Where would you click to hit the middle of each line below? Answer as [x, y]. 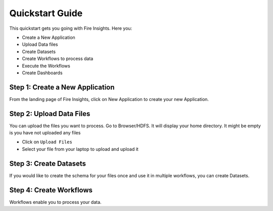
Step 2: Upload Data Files [50, 114]
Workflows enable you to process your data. [55, 202]
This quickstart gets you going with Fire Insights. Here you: [71, 28]
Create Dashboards [42, 73]
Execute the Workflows [46, 66]
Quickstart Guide [46, 13]
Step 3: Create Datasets [48, 163]
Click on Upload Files [47, 142]
